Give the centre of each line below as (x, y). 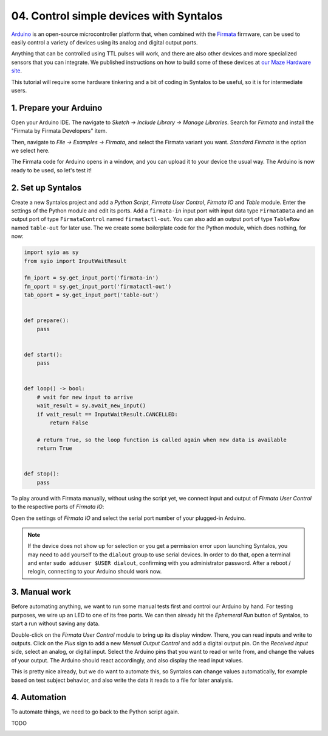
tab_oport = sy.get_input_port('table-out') (91, 295)
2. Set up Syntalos (46, 188)
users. (19, 90)
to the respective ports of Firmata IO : (58, 507)
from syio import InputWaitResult (75, 261)
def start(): (43, 354)
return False (69, 423)
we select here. (30, 150)
